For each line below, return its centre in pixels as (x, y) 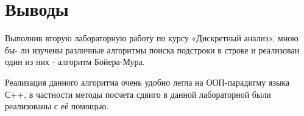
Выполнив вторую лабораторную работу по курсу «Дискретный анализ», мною (152, 38)
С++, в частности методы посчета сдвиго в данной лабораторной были (138, 94)
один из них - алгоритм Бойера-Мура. (75, 62)
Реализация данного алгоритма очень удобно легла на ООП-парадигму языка (147, 82)
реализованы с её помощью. (57, 106)
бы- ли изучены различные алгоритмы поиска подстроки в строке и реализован (152, 49)
